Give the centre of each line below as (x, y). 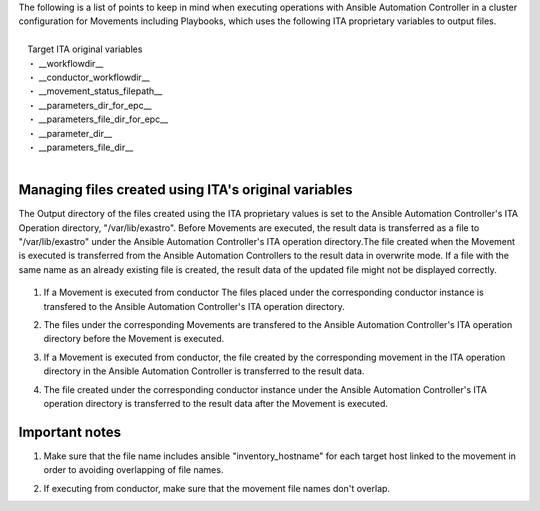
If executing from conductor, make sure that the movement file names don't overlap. (216, 488)
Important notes (70, 431)
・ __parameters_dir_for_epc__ (89, 105)
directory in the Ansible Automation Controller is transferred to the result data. (204, 371)
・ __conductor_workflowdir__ (88, 77)
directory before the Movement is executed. (134, 339)
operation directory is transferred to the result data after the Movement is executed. (216, 403)
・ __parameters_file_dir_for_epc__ (97, 119)
